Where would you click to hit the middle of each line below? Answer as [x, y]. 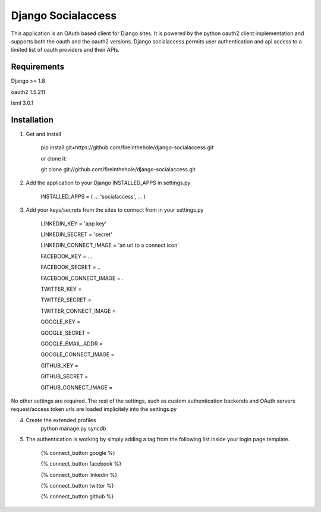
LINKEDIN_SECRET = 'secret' [76, 234]
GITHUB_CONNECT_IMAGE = [77, 387]
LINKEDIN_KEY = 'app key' [74, 224]
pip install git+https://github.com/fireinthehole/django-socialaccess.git [127, 147]
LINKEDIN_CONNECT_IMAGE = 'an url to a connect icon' [110, 245]
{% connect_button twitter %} [77, 486]
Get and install [44, 134]
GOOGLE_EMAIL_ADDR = [72, 343]
